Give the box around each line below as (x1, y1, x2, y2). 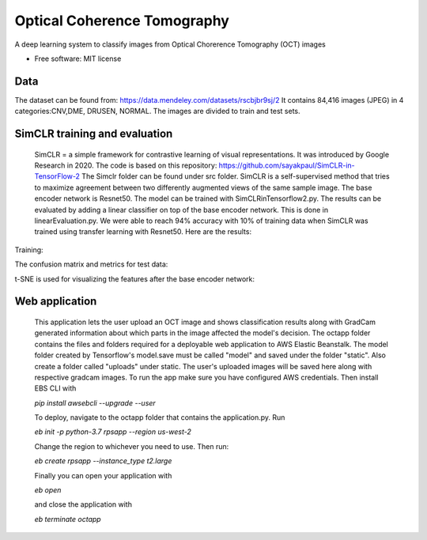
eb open (34, 485, 62, 495)
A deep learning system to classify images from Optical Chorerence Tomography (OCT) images (14, 40, 326, 49)
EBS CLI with (34, 383, 77, 393)
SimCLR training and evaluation (14, 127, 173, 141)
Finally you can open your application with (34, 470, 172, 480)
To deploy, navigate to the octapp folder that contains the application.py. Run (34, 413, 285, 422)
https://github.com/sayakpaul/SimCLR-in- (218, 160, 355, 170)
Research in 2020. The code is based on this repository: (34, 160, 217, 170)
